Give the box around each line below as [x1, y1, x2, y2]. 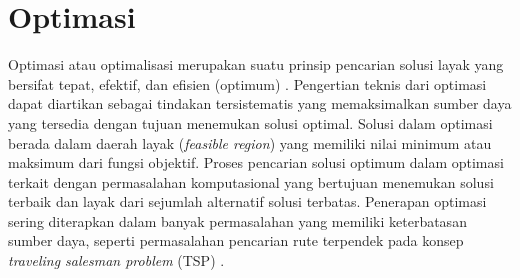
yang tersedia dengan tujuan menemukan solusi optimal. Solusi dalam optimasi [8, 112, 493, 133]
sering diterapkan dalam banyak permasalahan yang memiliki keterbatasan [8, 210, 467, 231]
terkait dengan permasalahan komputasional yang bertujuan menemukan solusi [8, 171, 494, 192]
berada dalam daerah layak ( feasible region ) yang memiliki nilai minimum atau [8, 132, 492, 153]
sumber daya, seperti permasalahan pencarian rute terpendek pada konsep [8, 230, 464, 251]
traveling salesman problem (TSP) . [8, 250, 225, 271]
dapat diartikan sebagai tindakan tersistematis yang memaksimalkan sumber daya [8, 93, 512, 114]
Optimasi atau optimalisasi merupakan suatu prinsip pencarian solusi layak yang [8, 54, 504, 75]
